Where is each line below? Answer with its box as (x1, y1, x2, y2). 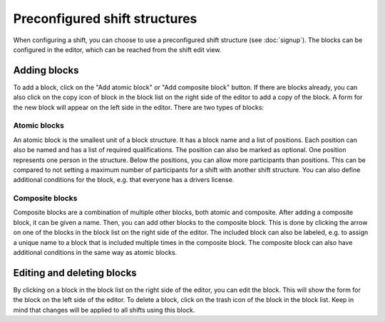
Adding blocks (13, 64, 79, 76)
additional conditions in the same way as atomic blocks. (13, 248, 178, 257)
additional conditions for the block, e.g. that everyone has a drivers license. (13, 176, 235, 184)
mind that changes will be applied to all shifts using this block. (13, 306, 195, 314)
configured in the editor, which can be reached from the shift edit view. (13, 45, 222, 54)
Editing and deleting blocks (13, 266, 137, 278)
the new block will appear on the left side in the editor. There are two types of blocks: (13, 103, 264, 111)
